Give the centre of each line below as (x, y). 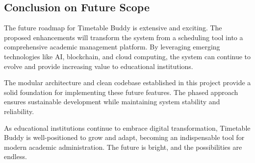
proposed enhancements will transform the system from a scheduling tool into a (124, 37)
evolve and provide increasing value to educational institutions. (99, 66)
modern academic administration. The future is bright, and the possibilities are (123, 147)
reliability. (19, 111)
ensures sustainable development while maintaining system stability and (112, 102)
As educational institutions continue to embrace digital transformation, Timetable (127, 128)
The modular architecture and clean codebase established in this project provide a (127, 82)
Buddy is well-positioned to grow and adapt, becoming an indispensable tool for (124, 137)
